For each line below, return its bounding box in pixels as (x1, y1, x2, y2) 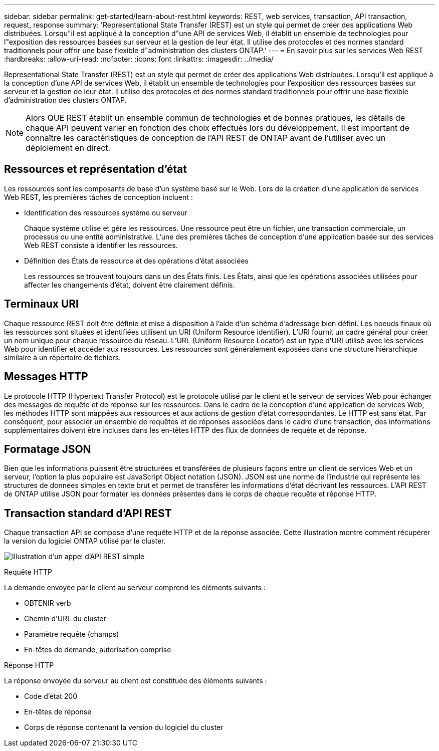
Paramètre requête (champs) (24, 630, 119, 639)
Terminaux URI (4, 298, 79, 311)
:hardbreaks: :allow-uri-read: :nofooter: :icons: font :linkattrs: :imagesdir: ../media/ (4, 55, 274, 63)
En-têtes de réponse (24, 707, 92, 716)
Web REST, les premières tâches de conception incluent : (4, 192, 193, 201)
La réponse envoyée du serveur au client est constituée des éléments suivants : (4, 676, 267, 685)
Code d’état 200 (24, 692, 78, 701)
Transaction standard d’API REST (4, 507, 172, 520)
